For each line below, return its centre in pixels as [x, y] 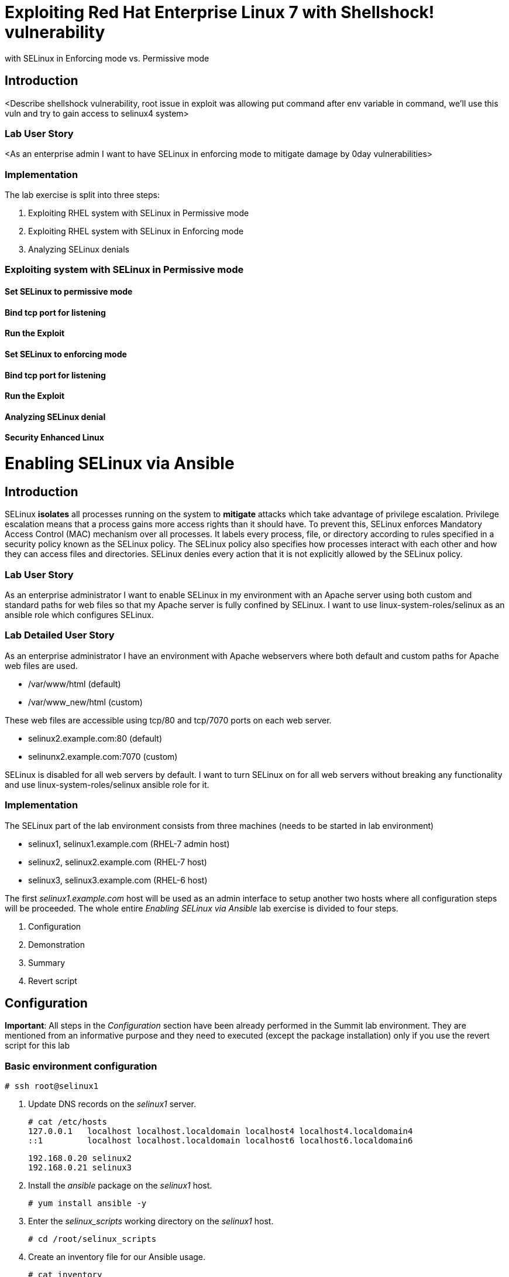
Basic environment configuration [81, 1066]
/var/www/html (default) [75, 684]
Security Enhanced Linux [54, 438]
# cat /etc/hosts [68, 1122]
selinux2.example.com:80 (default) [95, 738]
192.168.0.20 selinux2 [80, 1158]
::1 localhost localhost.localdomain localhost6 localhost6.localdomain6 [221, 1141]
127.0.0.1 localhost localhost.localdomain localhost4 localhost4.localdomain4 [221, 1131]
